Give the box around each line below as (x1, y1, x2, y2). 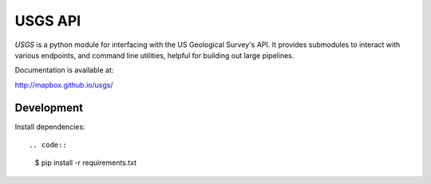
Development (14, 100, 84, 115)
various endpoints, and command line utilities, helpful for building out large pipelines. (14, 50, 295, 60)
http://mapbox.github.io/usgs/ (14, 80, 113, 89)
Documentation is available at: (14, 65, 114, 75)
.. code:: (29, 140, 67, 150)
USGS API (14, 12, 81, 29)
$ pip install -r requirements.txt (34, 158, 137, 167)
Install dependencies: (14, 122, 85, 131)
